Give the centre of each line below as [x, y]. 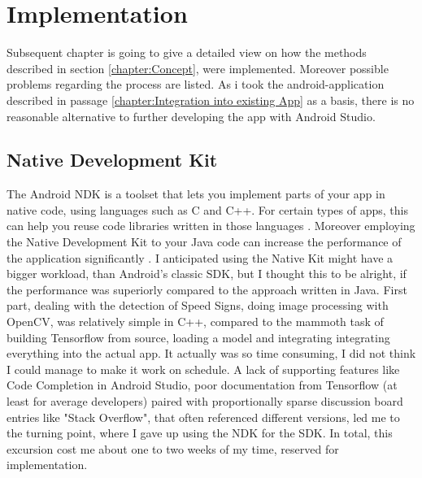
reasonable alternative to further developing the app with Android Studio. [191, 116]
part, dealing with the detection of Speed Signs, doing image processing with [198, 305]
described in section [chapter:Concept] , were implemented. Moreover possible [198, 68]
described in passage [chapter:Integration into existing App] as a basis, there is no [211, 100]
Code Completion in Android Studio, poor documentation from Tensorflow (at [202, 385]
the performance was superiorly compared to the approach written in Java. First [207, 289]
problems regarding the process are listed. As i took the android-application [196, 84]
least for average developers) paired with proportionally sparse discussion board [205, 401]
